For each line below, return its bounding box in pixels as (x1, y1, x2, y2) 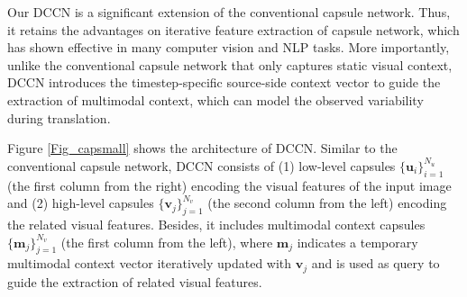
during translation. (7, 108, 111, 127)
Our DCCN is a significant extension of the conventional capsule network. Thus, (7, 3, 451, 21)
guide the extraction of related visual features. (7, 272, 262, 291)
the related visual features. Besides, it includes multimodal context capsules (7, 214, 426, 233)
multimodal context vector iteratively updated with (7, 254, 292, 273)
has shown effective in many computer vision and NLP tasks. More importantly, (7, 38, 450, 57)
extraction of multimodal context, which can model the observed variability (7, 90, 424, 109)
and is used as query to (311, 254, 440, 273)
